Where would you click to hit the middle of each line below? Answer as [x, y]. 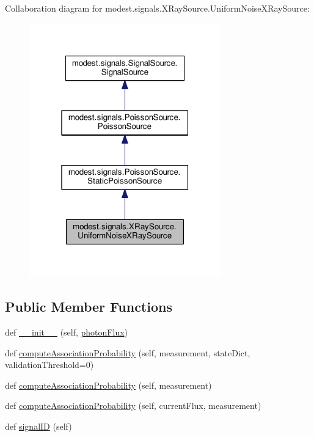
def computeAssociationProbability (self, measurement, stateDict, [128, 352]
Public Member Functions [89, 307]
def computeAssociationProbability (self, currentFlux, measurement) [133, 406]
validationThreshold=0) [49, 365]
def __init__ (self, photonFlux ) [67, 332]
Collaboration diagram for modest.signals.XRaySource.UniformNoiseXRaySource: [157, 8]
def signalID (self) [38, 426]
